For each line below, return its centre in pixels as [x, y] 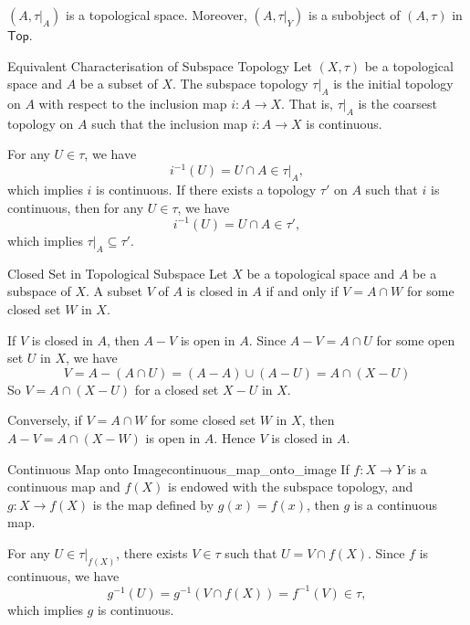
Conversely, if [45, 420]
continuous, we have [63, 575]
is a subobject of [355, 15]
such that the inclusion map [170, 123]
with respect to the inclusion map [133, 103]
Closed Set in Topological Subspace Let [118, 273]
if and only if [302, 291]
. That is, [307, 103]
